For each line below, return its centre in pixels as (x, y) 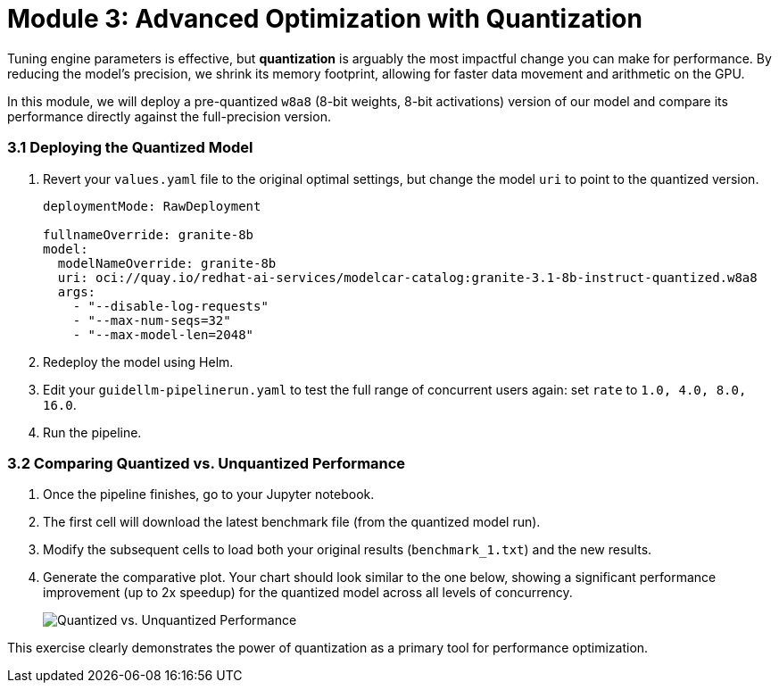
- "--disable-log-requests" (170, 306)
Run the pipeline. (92, 432)
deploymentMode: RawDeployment (152, 206)
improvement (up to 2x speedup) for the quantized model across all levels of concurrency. (308, 593)
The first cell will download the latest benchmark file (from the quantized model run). (292, 522)
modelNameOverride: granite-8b (167, 263)
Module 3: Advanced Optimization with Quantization (325, 19)
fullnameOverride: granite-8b (149, 234)
